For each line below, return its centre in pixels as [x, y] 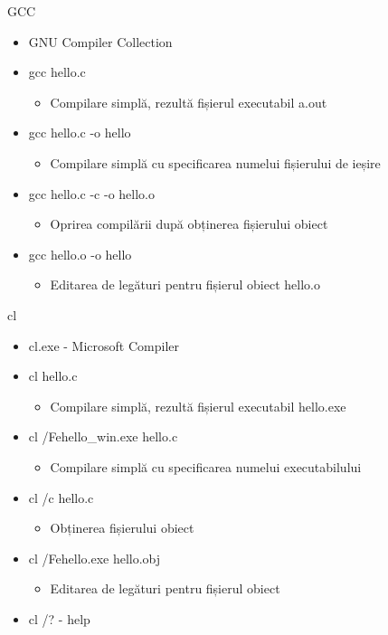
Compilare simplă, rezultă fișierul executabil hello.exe [198, 406]
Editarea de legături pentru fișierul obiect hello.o [185, 284]
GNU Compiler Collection [100, 41]
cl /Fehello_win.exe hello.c [103, 436]
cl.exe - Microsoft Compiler [104, 345]
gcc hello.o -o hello [80, 254]
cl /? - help [59, 618]
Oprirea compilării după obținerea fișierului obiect [189, 224]
